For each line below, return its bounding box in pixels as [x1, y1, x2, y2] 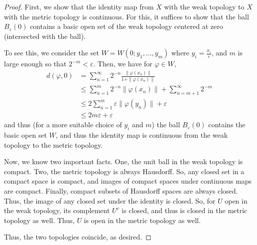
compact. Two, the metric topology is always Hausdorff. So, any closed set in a [4, 166, 245, 176]
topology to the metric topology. [4, 139, 103, 150]
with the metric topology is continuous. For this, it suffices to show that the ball [4, 11, 249, 21]
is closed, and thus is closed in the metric [122, 205, 248, 216]
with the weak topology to [164, 1, 245, 11]
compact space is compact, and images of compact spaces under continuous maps [4, 176, 252, 186]
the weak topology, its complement [4, 205, 110, 216]
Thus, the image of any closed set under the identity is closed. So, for [4, 195, 216, 206]
